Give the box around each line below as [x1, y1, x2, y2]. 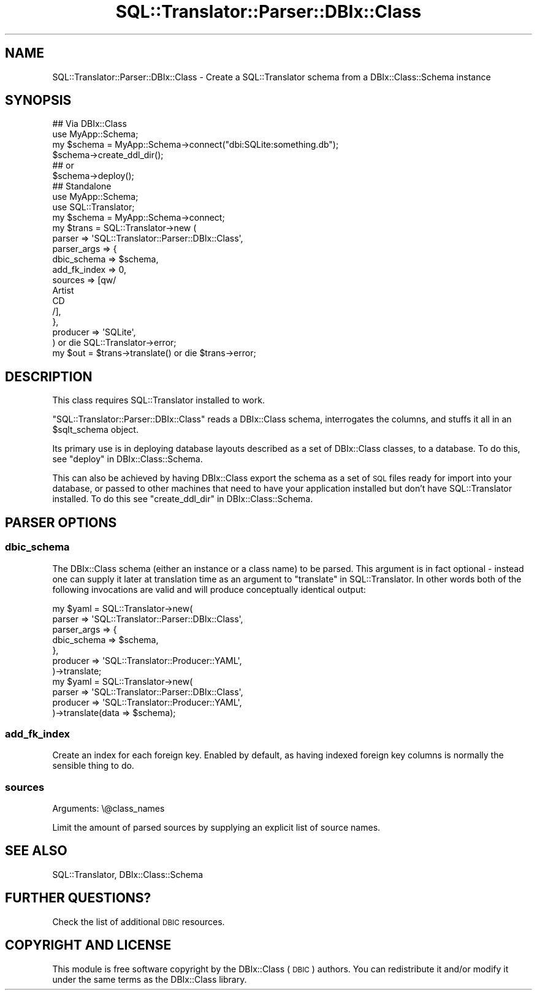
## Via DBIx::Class [52, 118, 127, 129]
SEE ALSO [5, 843, 67, 859]
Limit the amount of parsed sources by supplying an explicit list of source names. [52, 822, 381, 833]
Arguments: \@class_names [52, 803, 165, 814]
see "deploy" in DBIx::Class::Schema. [52, 454, 203, 465]
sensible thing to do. [52, 760, 134, 771]
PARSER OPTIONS [5, 514, 117, 530]
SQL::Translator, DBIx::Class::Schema [52, 869, 204, 880]
